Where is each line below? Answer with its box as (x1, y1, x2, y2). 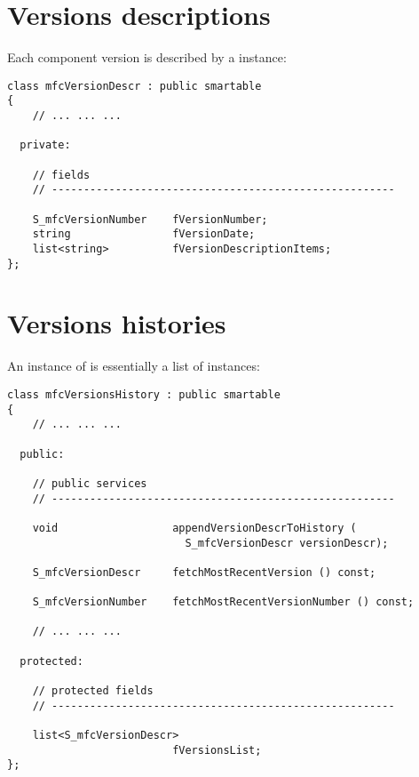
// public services (32, 477, 147, 490)
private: (20, 139, 71, 152)
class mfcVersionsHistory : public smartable (7, 388, 281, 401)
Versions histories (7, 305, 226, 341)
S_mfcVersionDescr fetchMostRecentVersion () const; (32, 565, 376, 579)
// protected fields (32, 685, 154, 698)
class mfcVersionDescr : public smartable (7, 79, 262, 92)
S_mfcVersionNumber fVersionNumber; (32, 212, 268, 226)
